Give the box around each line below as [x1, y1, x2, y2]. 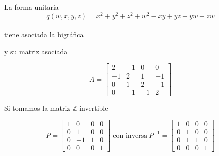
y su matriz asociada [4, 46, 68, 56]
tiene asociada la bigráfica [4, 29, 84, 40]
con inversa [113, 132, 148, 139]
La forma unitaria [4, 2, 59, 12]
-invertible [77, 102, 108, 113]
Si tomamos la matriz [4, 102, 70, 113]
